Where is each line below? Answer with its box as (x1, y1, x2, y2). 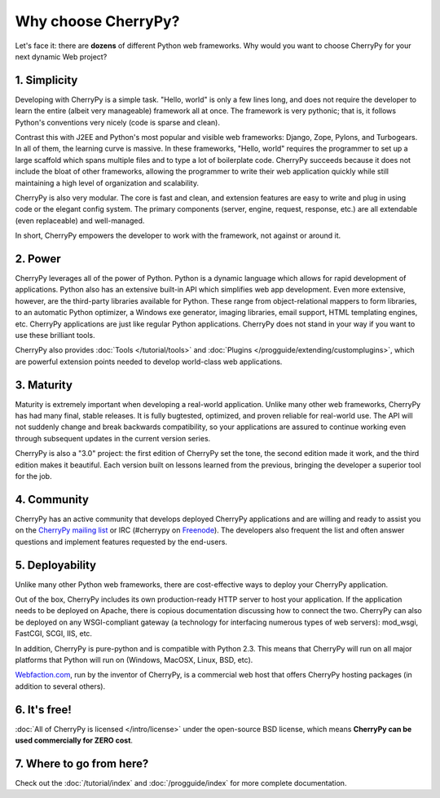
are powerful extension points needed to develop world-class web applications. (15, 357, 283, 366)
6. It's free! (15, 703, 73, 717)
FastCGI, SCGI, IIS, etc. (15, 629, 93, 638)
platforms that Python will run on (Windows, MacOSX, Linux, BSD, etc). (15, 655, 253, 664)
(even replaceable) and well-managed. (15, 216, 145, 226)
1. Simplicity (15, 73, 78, 87)
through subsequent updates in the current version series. (15, 433, 211, 443)
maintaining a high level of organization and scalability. (15, 178, 200, 187)
